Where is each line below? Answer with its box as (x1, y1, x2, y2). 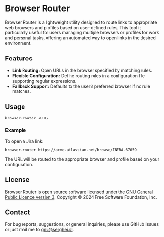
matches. (12, 88, 31, 94)
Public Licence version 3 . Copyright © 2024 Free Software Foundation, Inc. (5, 194, 157, 200)
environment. (5, 40, 32, 46)
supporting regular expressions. (12, 78, 77, 84)
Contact (5, 208, 30, 217)
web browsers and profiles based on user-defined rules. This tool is (5, 24, 142, 30)
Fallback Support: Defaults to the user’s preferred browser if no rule (12, 83, 150, 89)
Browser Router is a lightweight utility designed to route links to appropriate (5, 19, 157, 25)
